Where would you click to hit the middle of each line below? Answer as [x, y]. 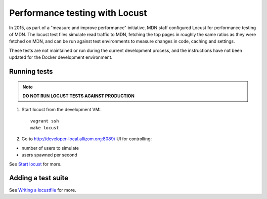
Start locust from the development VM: [61, 110]
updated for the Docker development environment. [61, 57]
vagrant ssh [45, 121]
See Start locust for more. [35, 164]
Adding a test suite [39, 178]
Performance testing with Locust [78, 13]
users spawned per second [49, 155]
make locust [45, 128]
